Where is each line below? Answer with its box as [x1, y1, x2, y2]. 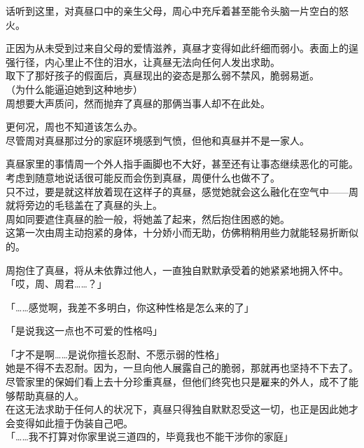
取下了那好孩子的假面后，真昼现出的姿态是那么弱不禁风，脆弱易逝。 [6, 68, 319, 83]
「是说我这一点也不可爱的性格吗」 [6, 323, 162, 338]
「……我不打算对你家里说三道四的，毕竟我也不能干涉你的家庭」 [6, 429, 293, 444]
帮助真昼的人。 [15, 388, 84, 402]
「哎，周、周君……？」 [6, 276, 107, 291]
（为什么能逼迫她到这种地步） [6, 81, 143, 96]
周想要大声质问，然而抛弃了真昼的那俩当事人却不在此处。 [6, 95, 270, 110]
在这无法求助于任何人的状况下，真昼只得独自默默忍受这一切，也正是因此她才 [6, 402, 358, 416]
